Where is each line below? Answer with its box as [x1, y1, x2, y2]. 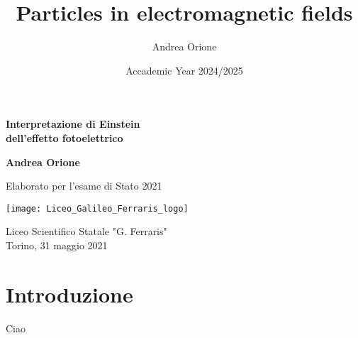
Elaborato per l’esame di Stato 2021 [6, 178, 162, 193]
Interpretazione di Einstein [6, 116, 140, 131]
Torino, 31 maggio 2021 [6, 237, 108, 252]
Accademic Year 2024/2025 [125, 62, 243, 77]
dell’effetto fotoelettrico [6, 130, 123, 145]
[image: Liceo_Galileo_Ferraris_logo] [6, 203, 189, 214]
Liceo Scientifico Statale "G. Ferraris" [6, 224, 167, 239]
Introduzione [6, 279, 133, 308]
